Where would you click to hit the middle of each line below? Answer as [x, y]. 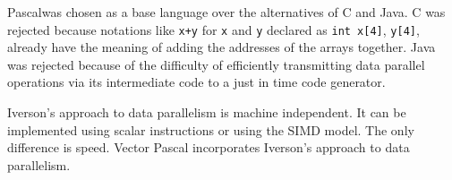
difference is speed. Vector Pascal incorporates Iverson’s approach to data [209, 147]
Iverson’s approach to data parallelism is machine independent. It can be [207, 112]
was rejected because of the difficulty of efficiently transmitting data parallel [216, 64]
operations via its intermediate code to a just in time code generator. [196, 82]
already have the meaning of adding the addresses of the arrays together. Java [222, 47]
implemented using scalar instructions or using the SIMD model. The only [211, 129]
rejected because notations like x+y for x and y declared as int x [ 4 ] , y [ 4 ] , [213, 29]
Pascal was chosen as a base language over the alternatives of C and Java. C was [226, 12]
